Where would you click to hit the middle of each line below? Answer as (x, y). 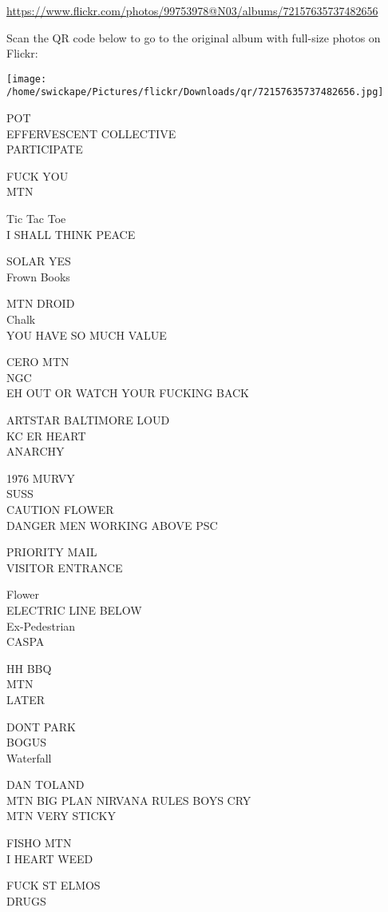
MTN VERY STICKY (61, 816)
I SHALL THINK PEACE (71, 234)
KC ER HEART (46, 435)
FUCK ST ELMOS (53, 885)
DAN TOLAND (46, 785)
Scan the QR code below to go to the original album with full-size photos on (194, 37)
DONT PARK (41, 726)
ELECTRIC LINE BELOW (74, 609)
